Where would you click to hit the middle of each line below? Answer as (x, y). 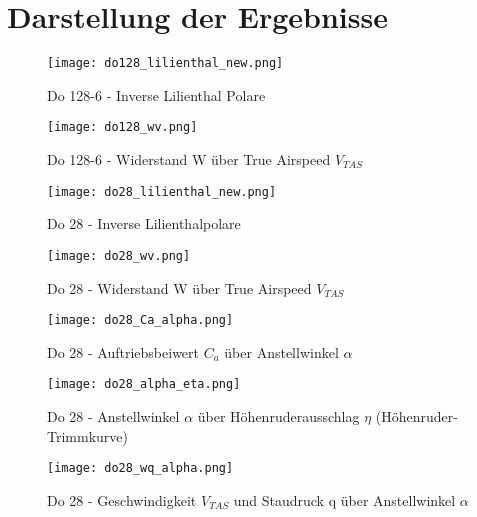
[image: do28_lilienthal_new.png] (162, 191)
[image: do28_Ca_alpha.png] (140, 320)
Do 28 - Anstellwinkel (113, 416)
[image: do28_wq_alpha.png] (140, 468)
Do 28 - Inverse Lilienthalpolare (144, 223)
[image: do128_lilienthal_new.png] (165, 63)
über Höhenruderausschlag (278, 416)
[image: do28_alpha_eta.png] (144, 384)
